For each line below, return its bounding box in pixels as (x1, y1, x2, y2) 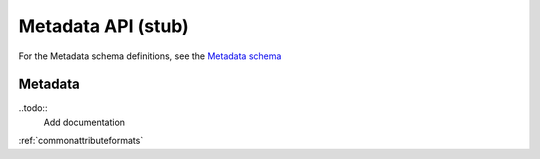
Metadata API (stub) (18, 15, 189, 37)
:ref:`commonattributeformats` (18, 135, 144, 147)
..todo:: (18, 102, 48, 114)
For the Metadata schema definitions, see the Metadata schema (18, 50, 282, 62)
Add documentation (43, 116, 125, 128)
